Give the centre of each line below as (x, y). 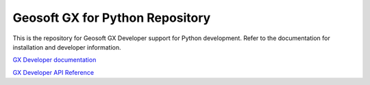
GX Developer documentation (54, 60)
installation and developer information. (67, 47)
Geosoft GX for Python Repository (112, 18)
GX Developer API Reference (53, 72)
